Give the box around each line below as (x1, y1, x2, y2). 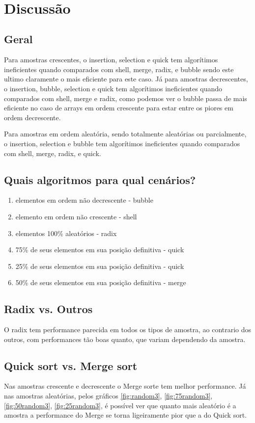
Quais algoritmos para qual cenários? (4, 172, 196, 187)
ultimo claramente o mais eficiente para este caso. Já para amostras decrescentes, (4, 74, 248, 84)
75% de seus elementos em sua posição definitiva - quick (15, 244, 184, 255)
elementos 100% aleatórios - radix (15, 228, 117, 238)
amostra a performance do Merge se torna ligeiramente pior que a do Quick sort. (4, 410, 247, 420)
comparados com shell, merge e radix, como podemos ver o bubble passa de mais (4, 93, 247, 103)
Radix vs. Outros (4, 301, 93, 317)
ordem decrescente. (4, 112, 61, 122)
